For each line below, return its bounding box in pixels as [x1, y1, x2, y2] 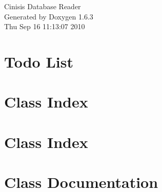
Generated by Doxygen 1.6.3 [4, 11, 93, 22]
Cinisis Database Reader [4, 1, 81, 11]
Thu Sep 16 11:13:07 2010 [4, 21, 85, 32]
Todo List [4, 51, 73, 72]
